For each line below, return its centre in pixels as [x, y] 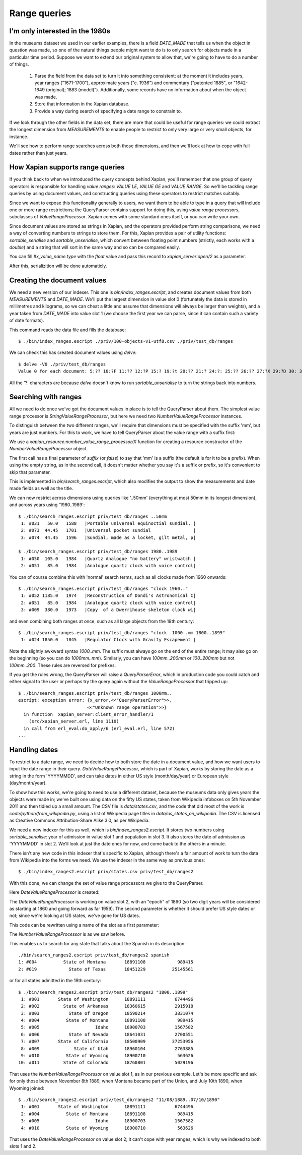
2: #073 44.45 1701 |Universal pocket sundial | [108, 530]
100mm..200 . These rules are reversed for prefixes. [63, 665]
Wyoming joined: [27, 1088]
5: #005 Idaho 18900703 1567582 [107, 1027]
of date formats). [27, 321]
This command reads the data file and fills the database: [67, 330]
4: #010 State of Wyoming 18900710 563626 [107, 1128]
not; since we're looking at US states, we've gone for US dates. [75, 916]
